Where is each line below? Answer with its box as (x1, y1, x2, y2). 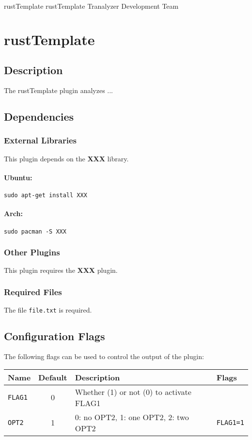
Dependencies (4, 109, 74, 124)
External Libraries (4, 134, 77, 146)
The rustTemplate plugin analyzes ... (4, 85, 113, 95)
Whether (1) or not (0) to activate (75, 386, 191, 397)
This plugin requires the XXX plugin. (4, 265, 118, 275)
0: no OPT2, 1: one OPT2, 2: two (75, 411, 189, 423)
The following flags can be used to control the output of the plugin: (4, 351, 204, 361)
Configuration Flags (4, 329, 105, 344)
